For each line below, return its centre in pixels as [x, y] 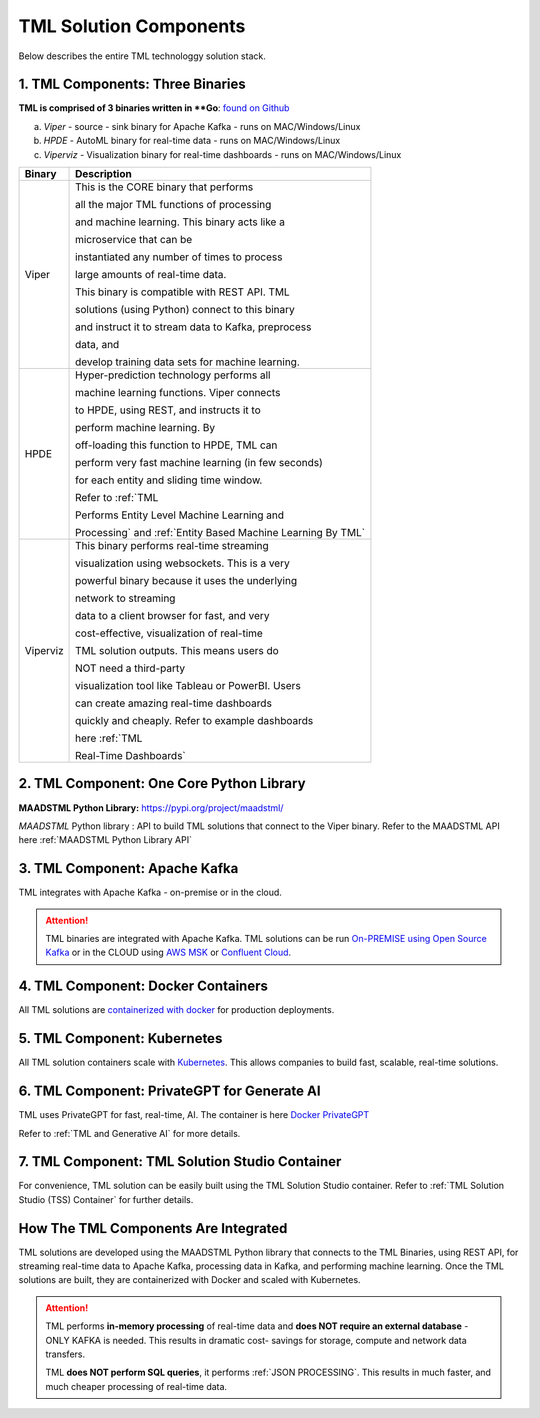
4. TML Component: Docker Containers [143, 986]
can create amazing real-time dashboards [173, 703]
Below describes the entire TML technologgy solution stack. [142, 56]
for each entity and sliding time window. [169, 480]
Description [103, 174]
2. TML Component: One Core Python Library [162, 783]
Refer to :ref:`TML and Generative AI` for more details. [129, 1133]
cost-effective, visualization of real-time [169, 633]
